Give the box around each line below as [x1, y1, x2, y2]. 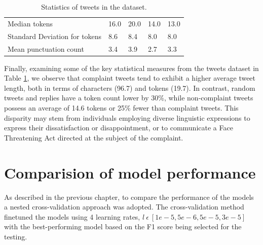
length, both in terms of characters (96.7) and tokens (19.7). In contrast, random [4, 82, 255, 93]
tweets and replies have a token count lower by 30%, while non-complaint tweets [4, 92, 253, 103]
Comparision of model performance [4, 162, 256, 183]
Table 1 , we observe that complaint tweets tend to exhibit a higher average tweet [4, 73, 256, 83]
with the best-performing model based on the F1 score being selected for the [4, 221, 242, 232]
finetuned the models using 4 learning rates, [4, 211, 140, 222]
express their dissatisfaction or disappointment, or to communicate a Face [4, 122, 233, 133]
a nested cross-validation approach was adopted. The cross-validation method [4, 201, 244, 212]
